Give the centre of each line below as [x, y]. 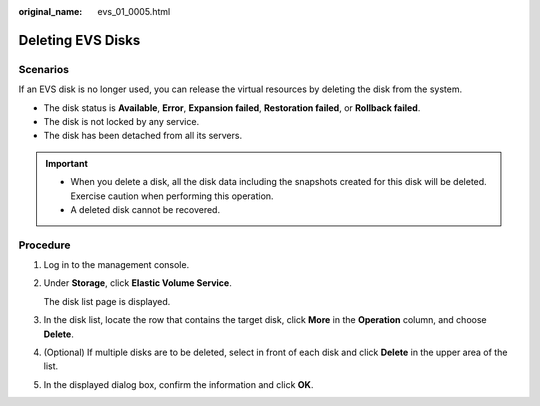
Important [67, 163]
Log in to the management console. [116, 265]
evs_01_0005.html [134, 11]
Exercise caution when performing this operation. [172, 196]
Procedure [44, 245]
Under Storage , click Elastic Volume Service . [137, 283]
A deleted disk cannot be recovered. [145, 209]
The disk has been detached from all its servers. [143, 136]
